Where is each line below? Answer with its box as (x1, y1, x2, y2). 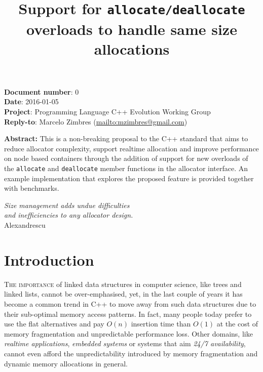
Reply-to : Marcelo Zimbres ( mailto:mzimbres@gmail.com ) (4, 116, 187, 127)
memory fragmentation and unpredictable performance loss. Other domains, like (4, 328, 253, 339)
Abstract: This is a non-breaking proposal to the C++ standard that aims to (4, 133, 248, 144)
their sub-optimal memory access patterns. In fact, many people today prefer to (4, 308, 252, 319)
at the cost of (216, 318, 258, 329)
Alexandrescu (4, 220, 46, 230)
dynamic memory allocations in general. (4, 358, 128, 368)
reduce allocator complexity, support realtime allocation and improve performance (4, 143, 259, 153)
